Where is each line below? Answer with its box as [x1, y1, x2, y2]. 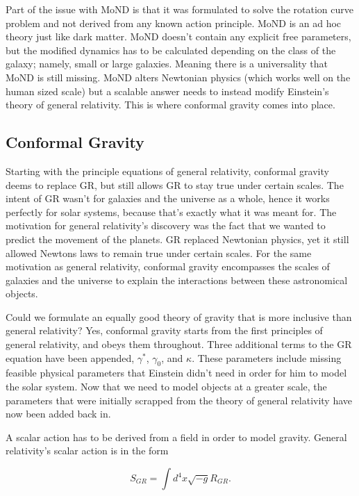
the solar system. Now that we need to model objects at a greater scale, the [6, 379, 327, 394]
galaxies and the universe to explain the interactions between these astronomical [6, 272, 348, 287]
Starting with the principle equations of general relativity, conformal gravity [6, 163, 329, 178]
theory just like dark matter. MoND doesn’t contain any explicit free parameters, [6, 29, 351, 44]
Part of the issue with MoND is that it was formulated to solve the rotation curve [6, 2, 354, 16]
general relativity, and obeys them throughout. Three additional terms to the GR [6, 337, 352, 352]
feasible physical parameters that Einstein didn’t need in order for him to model [6, 365, 347, 380]
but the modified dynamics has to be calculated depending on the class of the [6, 42, 336, 57]
